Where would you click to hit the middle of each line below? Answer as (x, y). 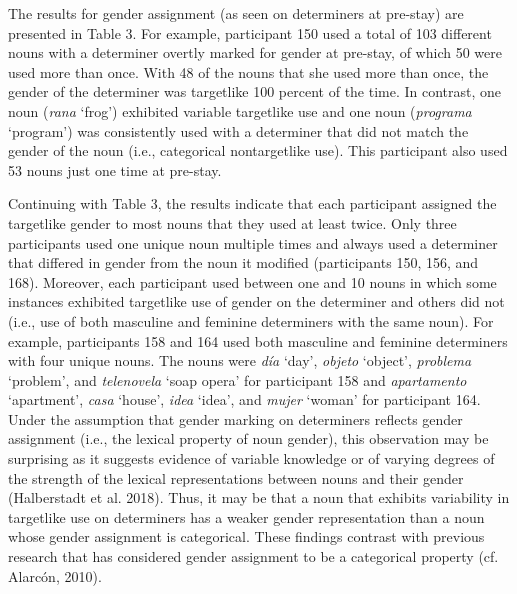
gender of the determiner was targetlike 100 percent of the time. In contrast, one (255, 91)
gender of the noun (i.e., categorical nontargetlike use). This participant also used (258, 150)
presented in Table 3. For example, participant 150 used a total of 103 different (250, 32)
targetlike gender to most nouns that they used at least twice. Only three (232, 222)
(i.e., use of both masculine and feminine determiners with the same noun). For (251, 320)
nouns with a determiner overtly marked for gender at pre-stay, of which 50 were (255, 52)
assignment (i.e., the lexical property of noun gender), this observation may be (248, 438)
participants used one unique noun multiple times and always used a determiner (253, 242)
